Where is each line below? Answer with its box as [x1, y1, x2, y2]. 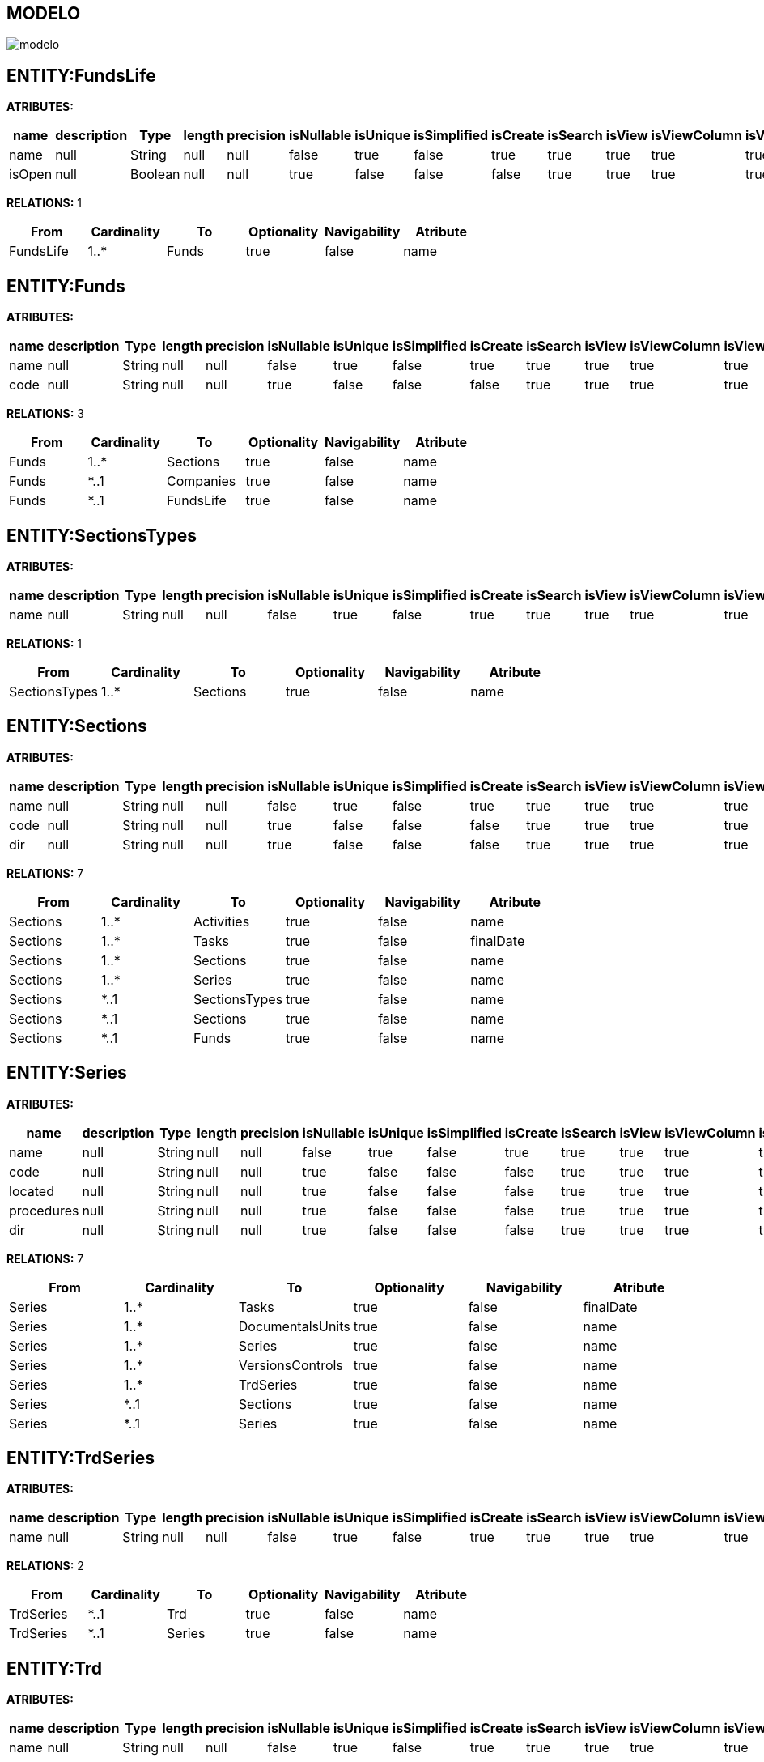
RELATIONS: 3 [6, 406, 84, 421]
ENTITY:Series [6, 1062, 127, 1083]
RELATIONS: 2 [6, 1559, 84, 1573]
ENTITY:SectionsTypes [6, 525, 197, 546]
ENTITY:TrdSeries [6, 1448, 155, 1469]
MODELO [6, 3, 81, 23]
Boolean [130, 166, 180, 183]
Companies [166, 473, 236, 490]
